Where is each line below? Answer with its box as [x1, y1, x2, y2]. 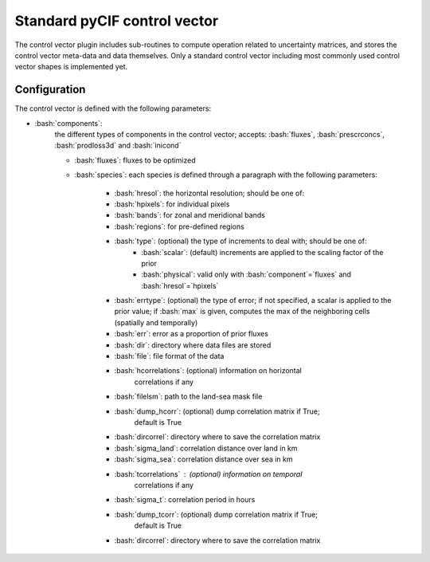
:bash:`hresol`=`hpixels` [141, 281, 219, 290]
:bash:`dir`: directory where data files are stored [114, 340, 272, 350]
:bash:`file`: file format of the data [114, 352, 225, 361]
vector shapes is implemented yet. [14, 62, 128, 72]
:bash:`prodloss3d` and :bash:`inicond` [54, 140, 182, 151]
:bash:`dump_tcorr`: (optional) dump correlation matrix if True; [114, 509, 319, 519]
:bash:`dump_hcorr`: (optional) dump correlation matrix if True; [114, 407, 320, 416]
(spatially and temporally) [114, 317, 198, 327]
